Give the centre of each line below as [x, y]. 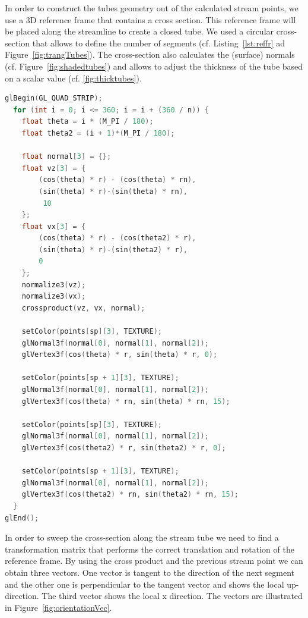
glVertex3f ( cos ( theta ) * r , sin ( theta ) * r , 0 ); [120, 355]
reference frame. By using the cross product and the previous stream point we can [154, 561]
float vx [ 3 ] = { [54, 226]
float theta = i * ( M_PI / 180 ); [88, 122]
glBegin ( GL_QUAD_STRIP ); [54, 98]
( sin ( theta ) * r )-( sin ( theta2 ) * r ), [113, 250]
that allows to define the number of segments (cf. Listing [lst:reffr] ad [159, 43]
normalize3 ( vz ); [54, 285]
